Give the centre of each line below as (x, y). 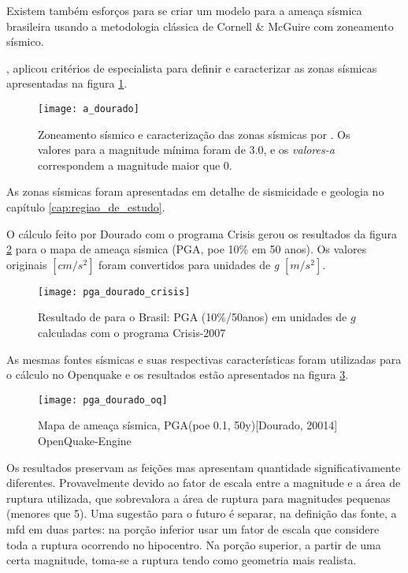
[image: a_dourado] (89, 109)
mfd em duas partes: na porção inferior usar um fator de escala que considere (193, 529)
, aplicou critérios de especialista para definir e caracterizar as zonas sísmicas (192, 67)
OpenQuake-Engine (85, 441)
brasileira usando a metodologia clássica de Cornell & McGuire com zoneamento (200, 26)
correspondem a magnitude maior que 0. (135, 165)
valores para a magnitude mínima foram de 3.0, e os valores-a (186, 150)
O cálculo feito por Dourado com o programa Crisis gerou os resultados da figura (202, 233)
